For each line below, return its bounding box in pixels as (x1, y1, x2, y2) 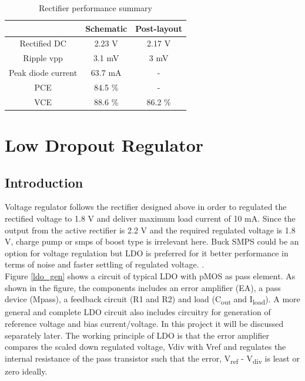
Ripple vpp (23, 52, 63, 64)
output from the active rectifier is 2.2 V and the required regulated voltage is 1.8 (5, 223, 296, 236)
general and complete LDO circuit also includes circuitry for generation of (5, 306, 271, 318)
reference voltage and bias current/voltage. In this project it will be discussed (5, 317, 284, 329)
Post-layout (135, 22, 182, 34)
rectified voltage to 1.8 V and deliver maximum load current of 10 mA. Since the (5, 212, 296, 225)
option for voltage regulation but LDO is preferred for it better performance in (5, 246, 289, 259)
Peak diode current (9, 66, 78, 79)
